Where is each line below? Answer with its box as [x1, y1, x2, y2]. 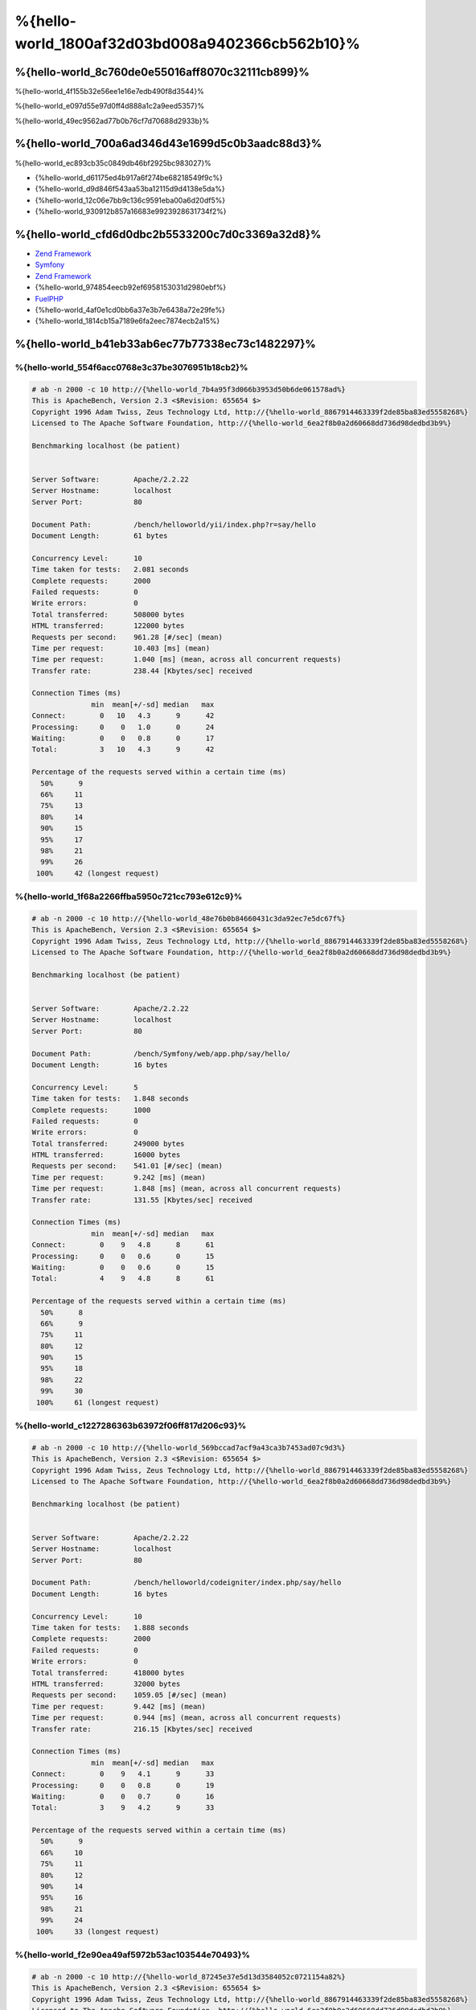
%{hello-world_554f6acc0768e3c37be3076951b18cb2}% [14, 362, 248, 373]
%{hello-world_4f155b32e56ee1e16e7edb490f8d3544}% [14, 86, 204, 96]
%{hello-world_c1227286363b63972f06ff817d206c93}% [14, 1420, 247, 1431]
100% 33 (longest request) [36, 1926, 160, 1936]
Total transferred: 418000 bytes [31, 1668, 185, 1677]
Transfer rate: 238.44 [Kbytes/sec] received [31, 666, 252, 675]
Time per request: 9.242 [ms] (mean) [31, 1172, 207, 1182]
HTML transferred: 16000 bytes [31, 1151, 181, 1159]
